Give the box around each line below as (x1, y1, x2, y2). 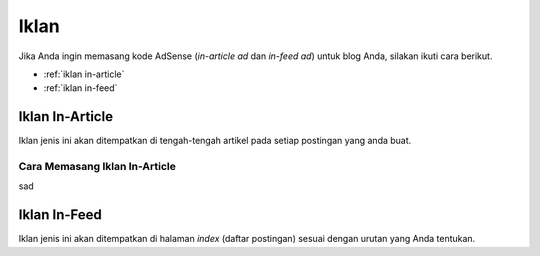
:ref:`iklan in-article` (43, 68, 125, 80)
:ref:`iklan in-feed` (43, 82, 118, 94)
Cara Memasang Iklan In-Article (18, 160, 177, 173)
